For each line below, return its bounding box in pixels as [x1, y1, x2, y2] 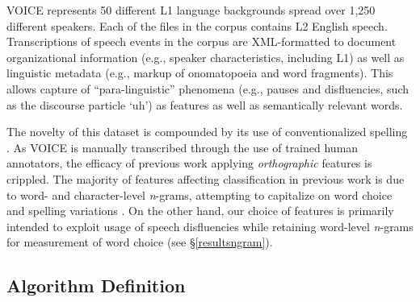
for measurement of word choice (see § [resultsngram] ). [6, 234, 273, 250]
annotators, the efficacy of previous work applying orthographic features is [6, 155, 372, 172]
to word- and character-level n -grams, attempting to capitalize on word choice [6, 186, 393, 203]
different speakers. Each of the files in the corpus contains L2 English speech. [6, 17, 388, 34]
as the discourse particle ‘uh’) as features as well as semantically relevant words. [6, 96, 403, 113]
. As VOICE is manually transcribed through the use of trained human [6, 139, 359, 155]
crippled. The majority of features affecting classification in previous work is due [6, 170, 405, 187]
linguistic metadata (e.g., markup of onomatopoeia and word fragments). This [6, 64, 393, 81]
